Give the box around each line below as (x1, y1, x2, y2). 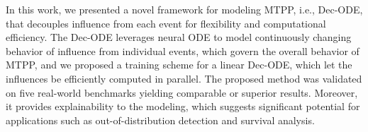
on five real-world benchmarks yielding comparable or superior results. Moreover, (6, 85, 358, 100)
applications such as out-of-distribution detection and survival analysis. (6, 112, 315, 127)
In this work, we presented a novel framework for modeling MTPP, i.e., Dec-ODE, (6, 2, 363, 16)
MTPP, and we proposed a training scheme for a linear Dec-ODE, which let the (6, 57, 352, 72)
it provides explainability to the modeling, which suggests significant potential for (6, 99, 360, 114)
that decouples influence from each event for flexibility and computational (6, 16, 326, 30)
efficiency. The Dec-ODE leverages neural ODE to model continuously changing (6, 30, 352, 44)
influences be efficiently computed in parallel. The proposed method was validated (6, 71, 362, 85)
